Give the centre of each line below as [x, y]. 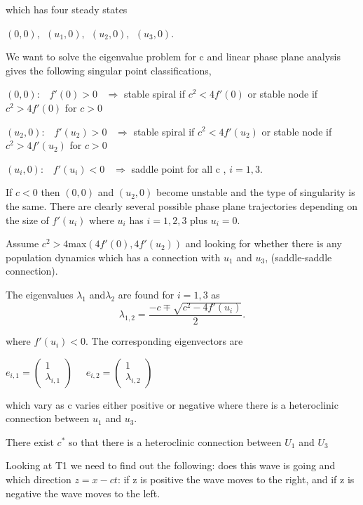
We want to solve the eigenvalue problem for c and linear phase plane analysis [173, 57]
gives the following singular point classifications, [109, 70]
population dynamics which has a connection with [113, 257]
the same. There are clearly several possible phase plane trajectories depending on [181, 205]
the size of [27, 219]
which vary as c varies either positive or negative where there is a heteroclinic [172, 404]
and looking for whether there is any [263, 243]
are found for [146, 294]
